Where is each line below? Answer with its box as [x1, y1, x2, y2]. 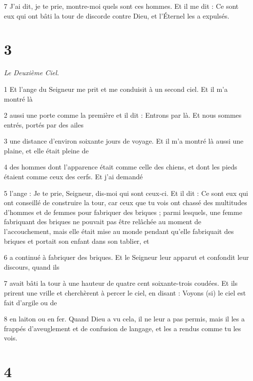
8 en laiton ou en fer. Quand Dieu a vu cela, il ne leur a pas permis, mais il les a [4, 314, 245, 324]
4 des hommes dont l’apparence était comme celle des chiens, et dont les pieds [4, 162, 237, 172]
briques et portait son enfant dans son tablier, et [4, 235, 149, 246]
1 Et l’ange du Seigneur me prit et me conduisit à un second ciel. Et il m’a [4, 84, 228, 94]
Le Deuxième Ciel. [4, 67, 59, 78]
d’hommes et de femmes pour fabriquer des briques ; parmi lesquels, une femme [4, 207, 242, 217]
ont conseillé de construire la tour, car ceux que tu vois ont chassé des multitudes [4, 197, 247, 208]
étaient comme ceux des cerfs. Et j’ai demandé [4, 171, 143, 182]
